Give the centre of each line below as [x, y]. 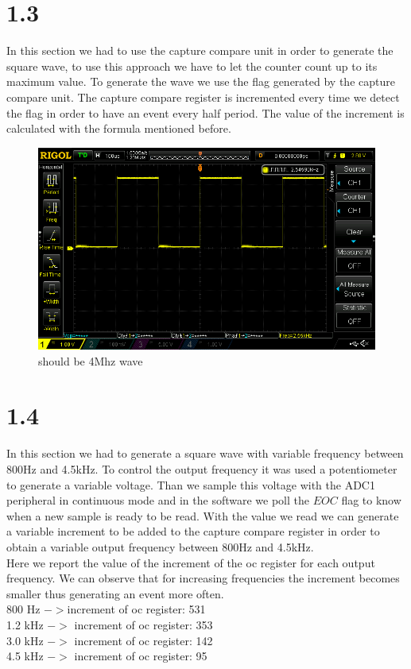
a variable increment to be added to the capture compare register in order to [193, 531]
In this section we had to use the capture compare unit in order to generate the [200, 50]
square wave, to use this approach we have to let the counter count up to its [192, 66]
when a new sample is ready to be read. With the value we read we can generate [203, 515]
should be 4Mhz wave [91, 360]
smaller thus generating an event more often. [115, 593]
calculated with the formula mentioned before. [119, 128]
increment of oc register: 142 [143, 640]
